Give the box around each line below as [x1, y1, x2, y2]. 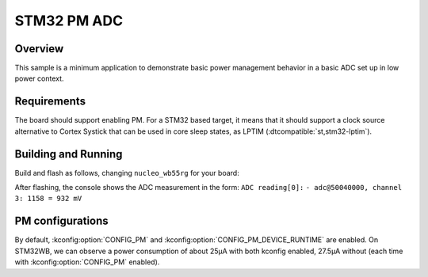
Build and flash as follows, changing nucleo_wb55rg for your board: [14, 168, 239, 177]
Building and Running [14, 147, 123, 161]
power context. [14, 74, 64, 83]
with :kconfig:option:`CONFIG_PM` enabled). [14, 257, 160, 267]
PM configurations [14, 214, 109, 228]
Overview [14, 42, 64, 55]
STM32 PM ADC [14, 12, 123, 29]
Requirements [14, 95, 86, 108]
